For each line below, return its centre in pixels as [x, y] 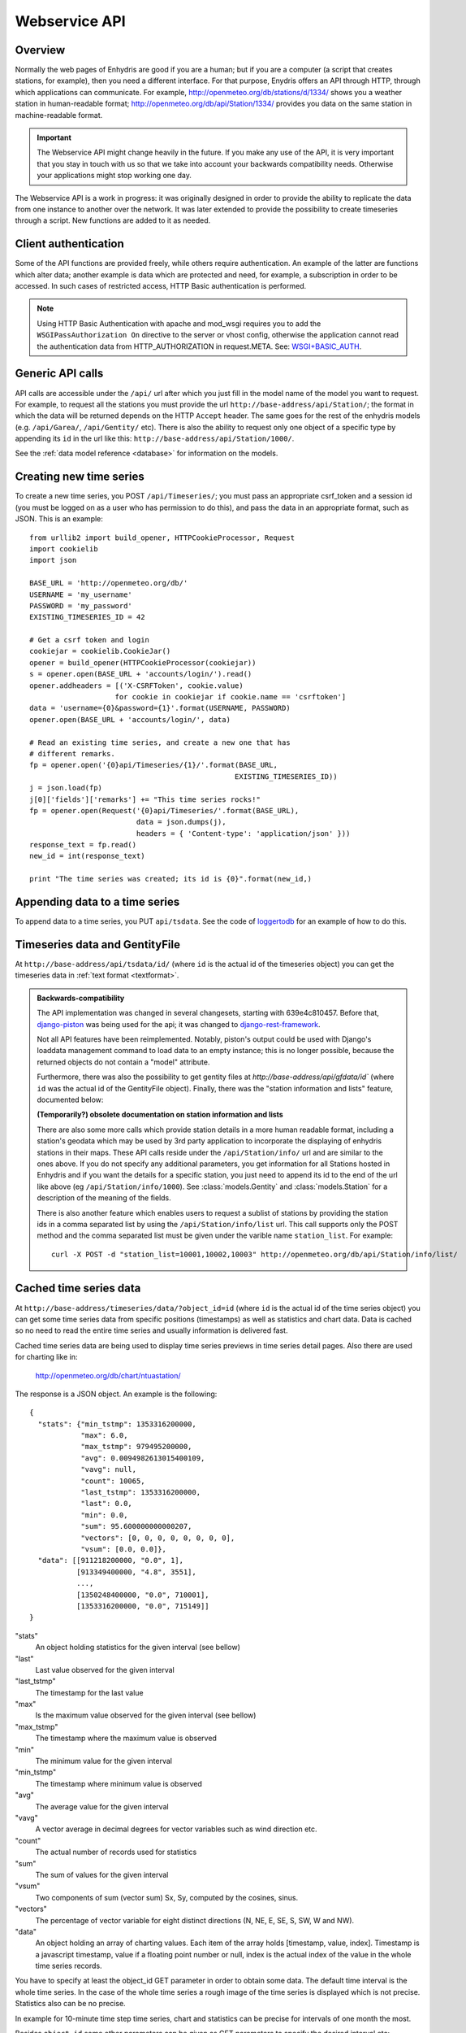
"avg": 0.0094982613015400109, [143, 1458]
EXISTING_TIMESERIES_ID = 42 [87, 617]
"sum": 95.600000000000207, [136, 1526]
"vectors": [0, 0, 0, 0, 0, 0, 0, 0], [158, 1538]
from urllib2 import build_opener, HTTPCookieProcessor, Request [162, 538]
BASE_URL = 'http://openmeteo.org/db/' [109, 583]
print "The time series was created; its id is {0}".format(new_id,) [171, 879]
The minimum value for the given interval [104, 1761]
